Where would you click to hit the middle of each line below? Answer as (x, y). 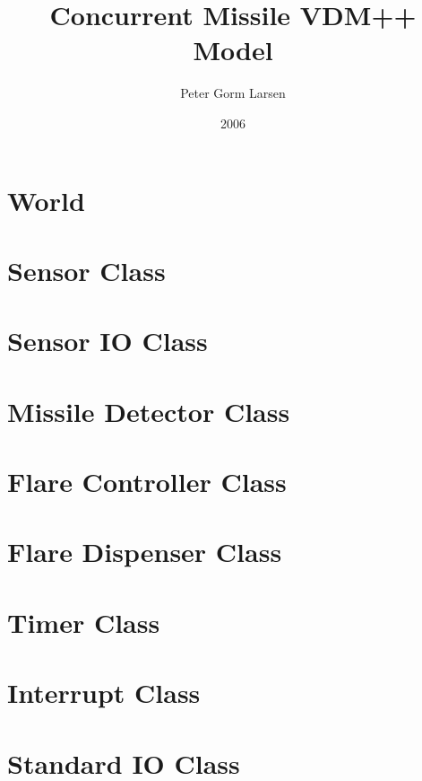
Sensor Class (86, 270)
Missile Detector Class (149, 411)
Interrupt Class (104, 693)
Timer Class (84, 622)
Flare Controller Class (147, 481)
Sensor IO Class (108, 341)
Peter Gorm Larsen (233, 93)
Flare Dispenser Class (145, 552)
